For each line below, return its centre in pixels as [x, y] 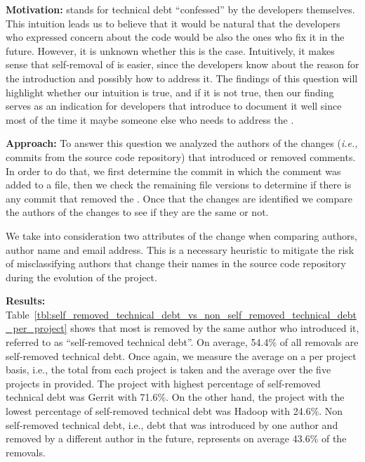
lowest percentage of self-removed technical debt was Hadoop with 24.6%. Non [174, 411]
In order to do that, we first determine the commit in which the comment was [173, 171]
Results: [26, 301]
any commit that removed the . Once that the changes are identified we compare [179, 198]
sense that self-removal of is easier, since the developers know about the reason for [182, 64]
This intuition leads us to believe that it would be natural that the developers [173, 23]
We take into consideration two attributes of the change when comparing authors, [181, 235]
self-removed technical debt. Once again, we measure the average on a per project [181, 355]
